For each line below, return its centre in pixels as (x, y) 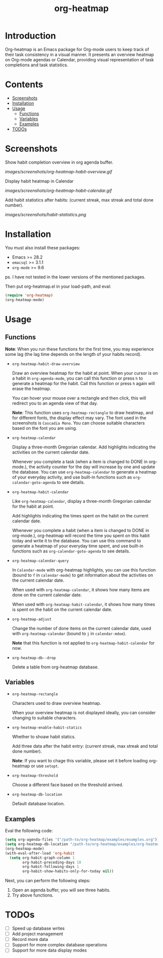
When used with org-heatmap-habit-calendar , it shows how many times (83, 604)
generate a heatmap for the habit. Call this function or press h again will (83, 383)
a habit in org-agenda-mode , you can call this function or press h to (77, 378)
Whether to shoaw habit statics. (44, 737)
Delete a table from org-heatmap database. (55, 667)
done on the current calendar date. (47, 595)
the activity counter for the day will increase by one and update (92, 467)
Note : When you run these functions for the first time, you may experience (80, 349)
